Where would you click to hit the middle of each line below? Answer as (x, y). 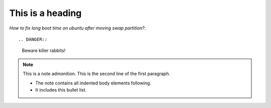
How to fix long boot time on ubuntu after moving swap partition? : (78, 28)
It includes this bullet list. (61, 89)
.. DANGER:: (33, 39)
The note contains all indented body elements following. (93, 83)
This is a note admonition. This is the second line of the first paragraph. (97, 74)
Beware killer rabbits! (44, 50)
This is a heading (45, 13)
